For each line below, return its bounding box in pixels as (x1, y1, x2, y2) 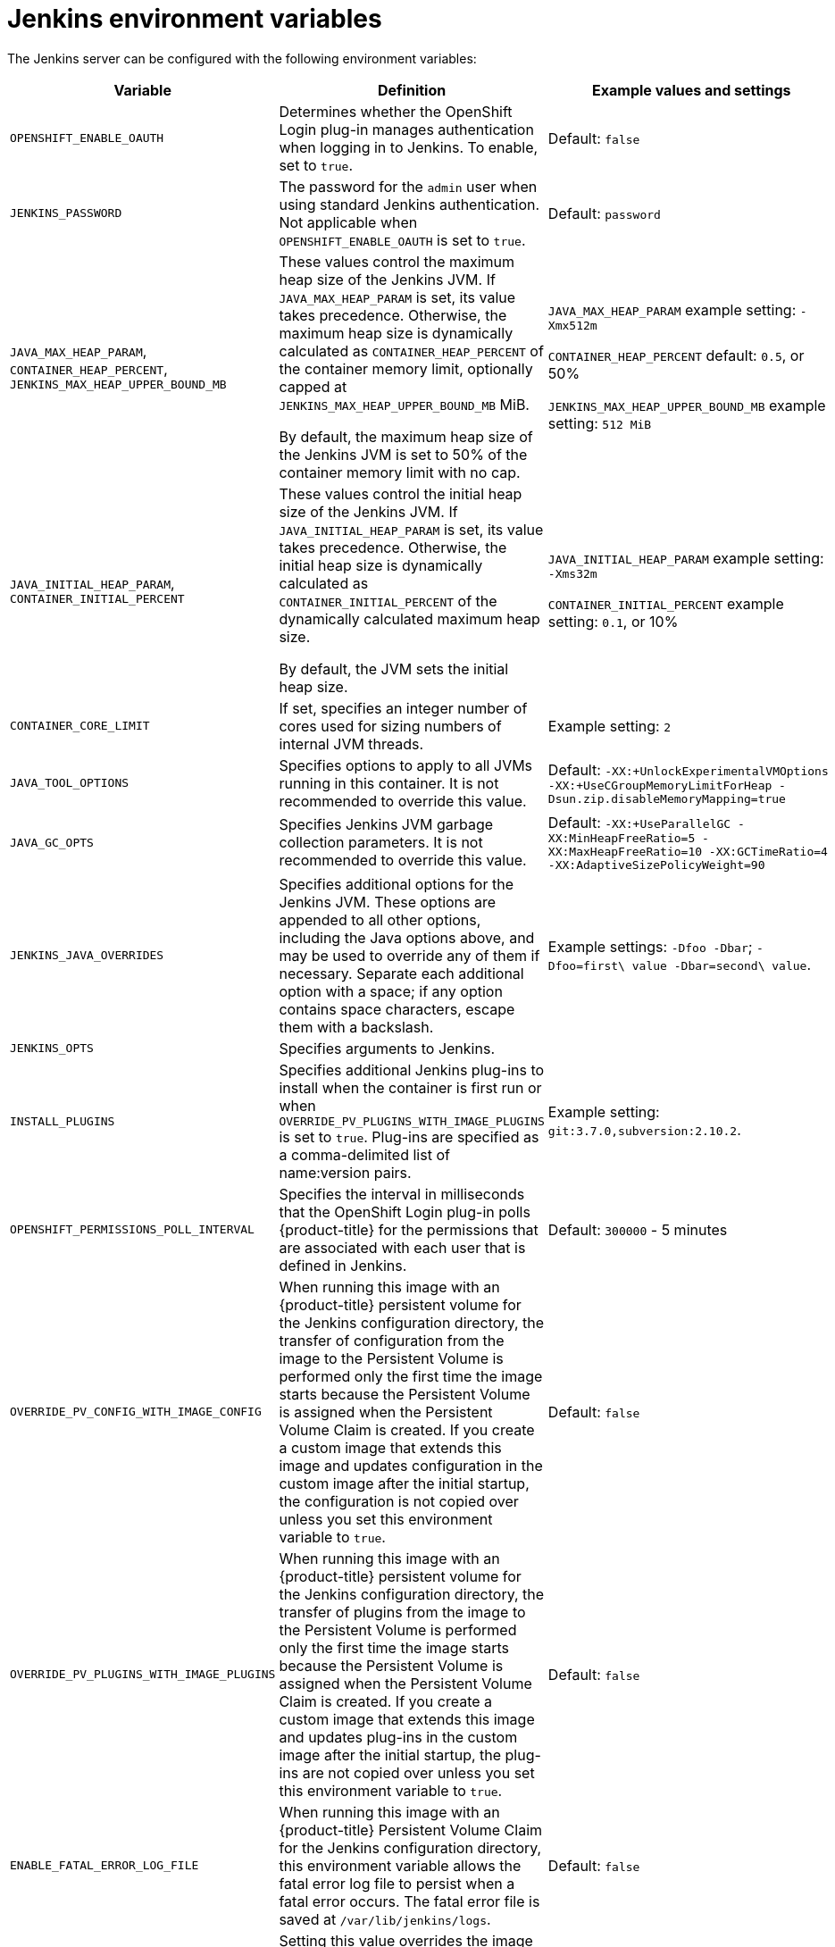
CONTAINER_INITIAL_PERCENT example (547, 595, 784, 614)
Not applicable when (279, 213, 418, 231)
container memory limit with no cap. (279, 463, 521, 481)
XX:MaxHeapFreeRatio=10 (547, 844, 703, 858)
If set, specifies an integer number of (279, 698, 528, 717)
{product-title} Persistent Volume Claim (279, 1820, 543, 1839)
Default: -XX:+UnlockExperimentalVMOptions (547, 760, 829, 779)
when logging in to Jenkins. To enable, (279, 138, 539, 156)
